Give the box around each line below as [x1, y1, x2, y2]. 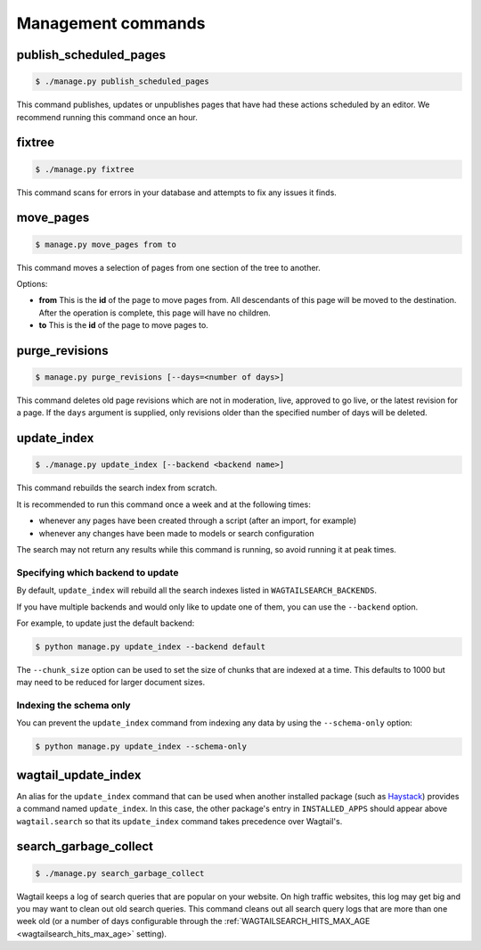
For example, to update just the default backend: [16, 618, 195, 628]
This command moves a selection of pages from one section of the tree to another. [16, 262, 321, 273]
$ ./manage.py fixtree [35, 164, 135, 174]
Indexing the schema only [16, 700, 131, 712]
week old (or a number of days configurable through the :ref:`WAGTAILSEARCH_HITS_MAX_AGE [16, 916, 371, 927]
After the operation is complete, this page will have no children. [38, 307, 271, 318]
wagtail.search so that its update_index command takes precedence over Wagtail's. [16, 815, 343, 826]
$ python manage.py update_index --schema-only [35, 741, 247, 752]
